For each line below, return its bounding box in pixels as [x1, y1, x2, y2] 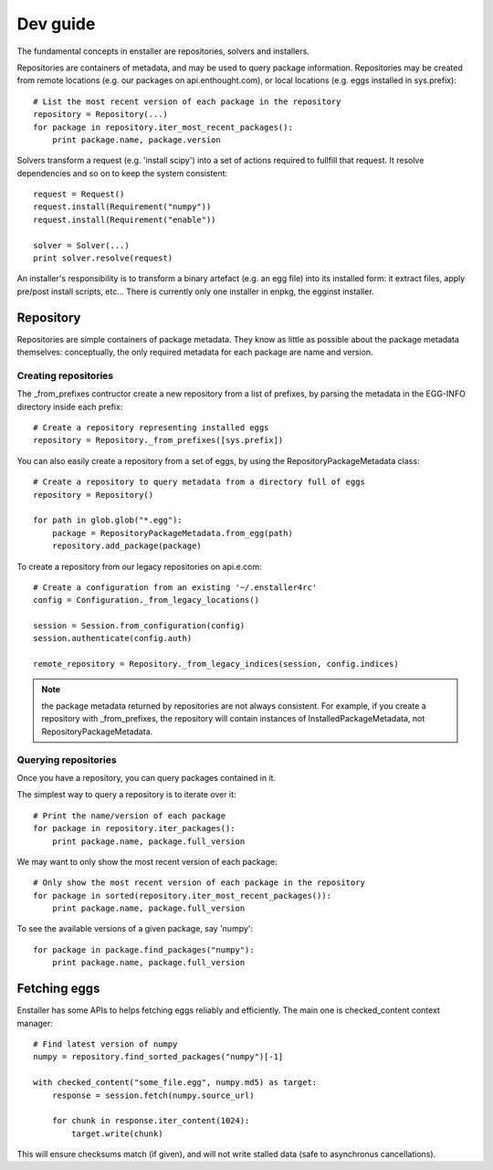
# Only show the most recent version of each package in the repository [33, 878, 365, 888]
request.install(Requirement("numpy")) [33, 202, 212, 212]
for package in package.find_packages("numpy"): [33, 944, 255, 954]
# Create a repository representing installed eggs [33, 423, 269, 433]
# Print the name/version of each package [33, 810, 226, 821]
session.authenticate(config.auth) [33, 633, 193, 644]
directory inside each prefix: [16, 401, 123, 412]
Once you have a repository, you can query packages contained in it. [16, 772, 277, 783]
